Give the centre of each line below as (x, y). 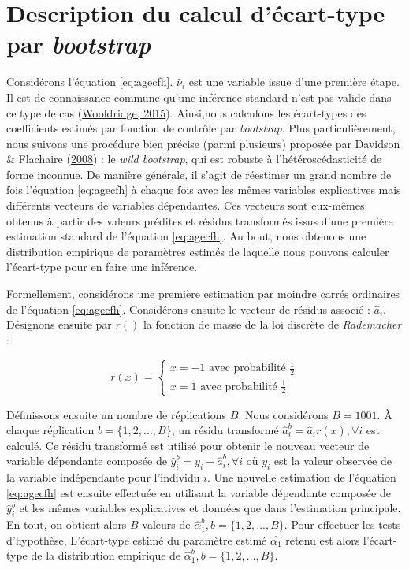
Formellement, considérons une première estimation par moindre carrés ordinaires (203, 294)
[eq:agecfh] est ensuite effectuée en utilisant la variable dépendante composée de (199, 492)
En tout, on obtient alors (67, 524)
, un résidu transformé (225, 430)
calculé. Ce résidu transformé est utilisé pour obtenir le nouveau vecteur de (188, 445)
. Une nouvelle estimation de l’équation (302, 477)
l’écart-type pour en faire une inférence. (102, 267)
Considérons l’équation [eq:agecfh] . (90, 82)
